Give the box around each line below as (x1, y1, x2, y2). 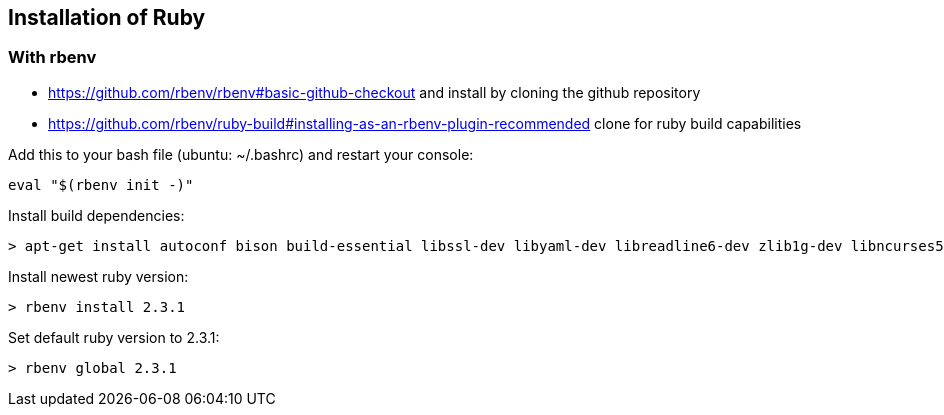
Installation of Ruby (8, 5, 206, 30)
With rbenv (8, 47, 97, 68)
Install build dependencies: (8, 206, 185, 224)
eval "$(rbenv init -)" (8, 176, 194, 193)
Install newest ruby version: (8, 267, 189, 285)
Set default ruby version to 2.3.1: (8, 328, 220, 346)
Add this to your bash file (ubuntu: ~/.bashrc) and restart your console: (8, 145, 474, 163)
